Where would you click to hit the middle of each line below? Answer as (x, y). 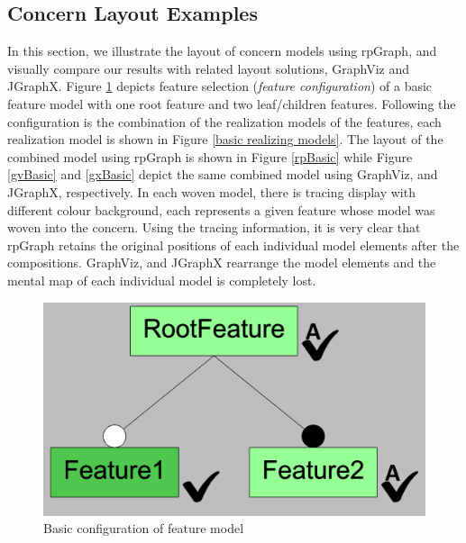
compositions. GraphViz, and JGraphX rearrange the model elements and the (222, 262)
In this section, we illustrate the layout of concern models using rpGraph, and (222, 51)
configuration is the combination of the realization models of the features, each (224, 121)
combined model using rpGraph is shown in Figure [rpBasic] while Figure (210, 156)
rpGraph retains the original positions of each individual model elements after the (233, 244)
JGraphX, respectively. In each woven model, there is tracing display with (211, 191)
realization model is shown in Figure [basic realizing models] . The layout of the (225, 139)
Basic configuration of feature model (144, 528)
